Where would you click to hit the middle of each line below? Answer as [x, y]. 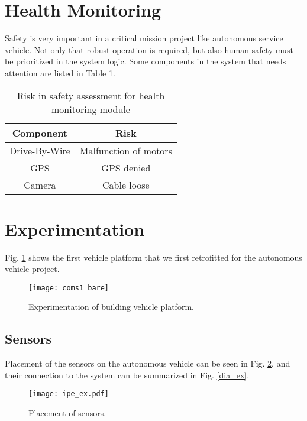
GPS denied [126, 167]
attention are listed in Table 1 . [60, 72]
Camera [40, 184]
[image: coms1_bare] [69, 288]
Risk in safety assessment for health [91, 95]
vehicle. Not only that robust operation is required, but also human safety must [149, 49]
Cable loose [126, 184]
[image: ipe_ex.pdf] [69, 394]
